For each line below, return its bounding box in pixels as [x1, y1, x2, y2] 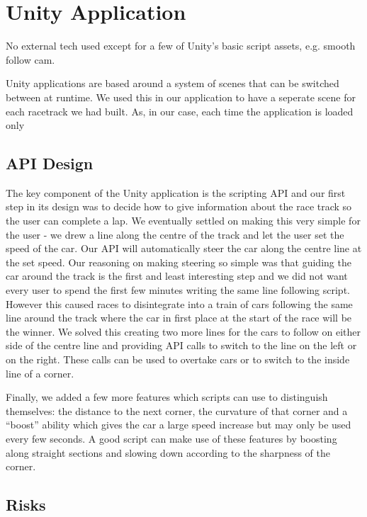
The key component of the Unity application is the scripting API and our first [6, 185, 346, 200]
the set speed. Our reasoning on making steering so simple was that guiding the [6, 254, 351, 269]
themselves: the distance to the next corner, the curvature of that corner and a [6, 403, 348, 418]
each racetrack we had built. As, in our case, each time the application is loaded [6, 103, 354, 118]
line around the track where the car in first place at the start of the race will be [6, 310, 352, 325]
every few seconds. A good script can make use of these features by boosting [6, 431, 337, 445]
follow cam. [6, 52, 55, 67]
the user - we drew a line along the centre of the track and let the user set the [6, 227, 344, 242]
